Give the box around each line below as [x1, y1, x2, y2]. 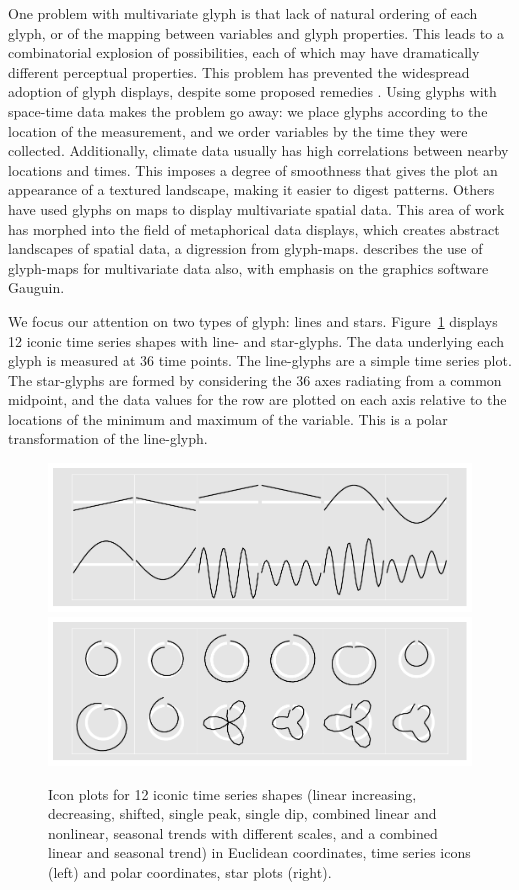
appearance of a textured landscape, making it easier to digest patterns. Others [8, 179, 495, 200]
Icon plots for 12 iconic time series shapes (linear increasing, [48, 783, 417, 804]
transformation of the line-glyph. [8, 428, 208, 449]
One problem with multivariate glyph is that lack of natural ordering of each [8, 3, 478, 23]
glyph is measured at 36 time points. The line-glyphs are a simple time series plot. [8, 350, 512, 371]
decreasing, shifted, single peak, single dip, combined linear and [48, 803, 437, 824]
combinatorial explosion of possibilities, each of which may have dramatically [8, 42, 480, 63]
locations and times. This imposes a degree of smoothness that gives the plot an [8, 159, 498, 180]
